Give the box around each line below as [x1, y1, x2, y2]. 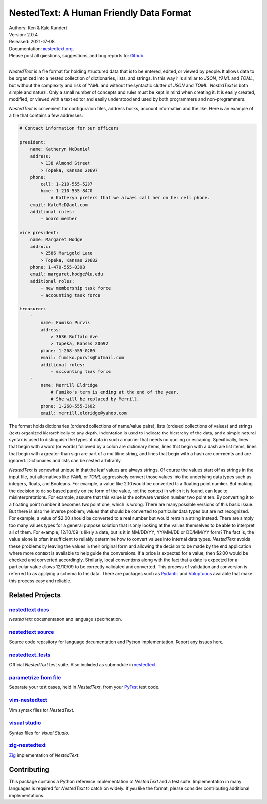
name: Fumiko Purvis [40, 320, 90, 326]
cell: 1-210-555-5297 [40, 181, 93, 187]
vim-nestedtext [9, 697, 48, 704]
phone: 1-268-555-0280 [40, 348, 96, 353]
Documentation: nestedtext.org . [9, 45, 74, 52]
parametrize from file [9, 674, 61, 681]
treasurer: [19, 306, 46, 312]
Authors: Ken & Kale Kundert [9, 25, 68, 31]
